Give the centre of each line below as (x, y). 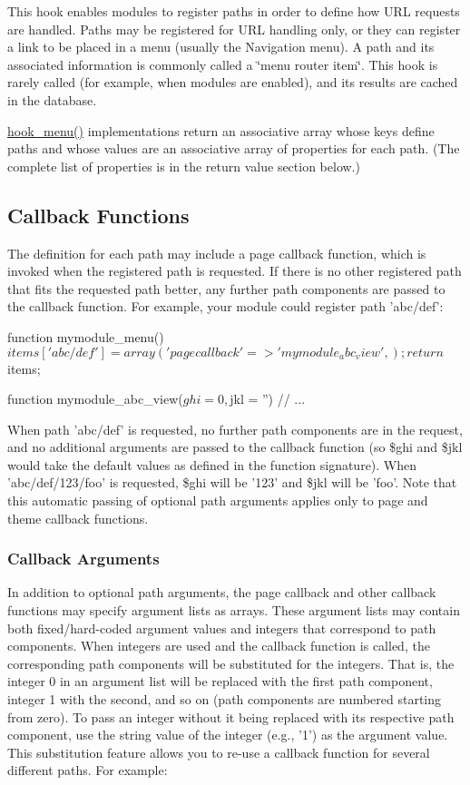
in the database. (52, 99)
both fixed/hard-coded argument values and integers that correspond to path (222, 628)
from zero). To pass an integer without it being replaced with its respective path (231, 716)
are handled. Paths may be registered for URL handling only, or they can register (234, 29)
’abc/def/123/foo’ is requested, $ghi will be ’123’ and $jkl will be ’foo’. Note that (232, 482)
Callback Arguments (83, 559)
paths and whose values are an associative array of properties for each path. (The (234, 148)
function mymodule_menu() (86, 336)
